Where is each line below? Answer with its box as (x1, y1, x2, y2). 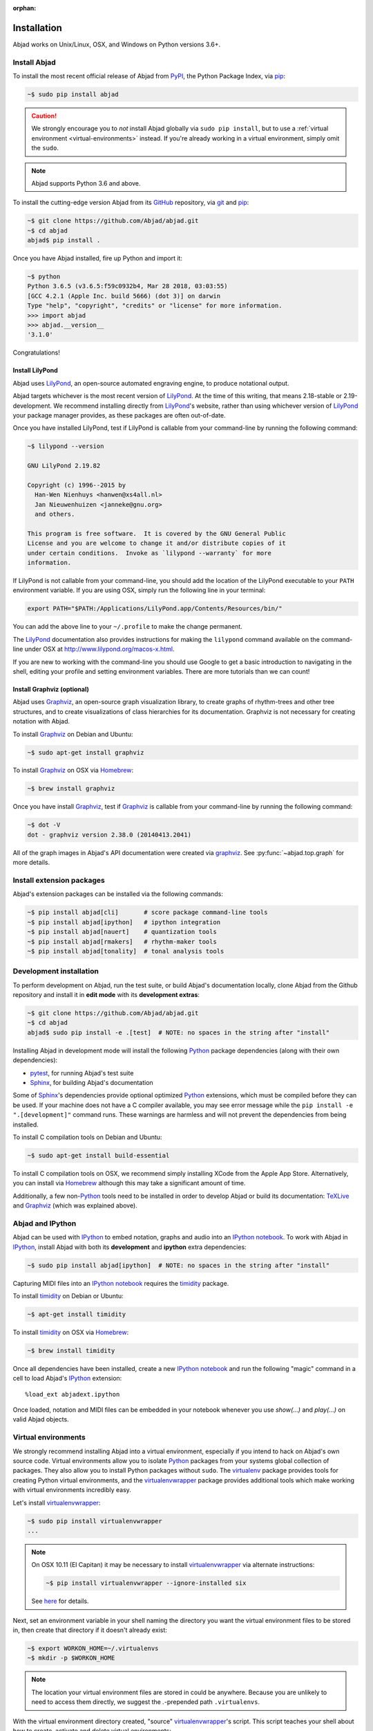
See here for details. (31, 1597, 89, 1606)
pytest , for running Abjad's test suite (30, 1068, 134, 1077)
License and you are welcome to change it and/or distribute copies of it (27, 539, 287, 547)
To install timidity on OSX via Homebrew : (12, 1328, 129, 1336)
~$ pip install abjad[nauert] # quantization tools (27, 928, 217, 936)
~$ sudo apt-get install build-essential (27, 1151, 170, 1159)
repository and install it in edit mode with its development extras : (12, 991, 200, 999)
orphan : (12, 4, 37, 12)
